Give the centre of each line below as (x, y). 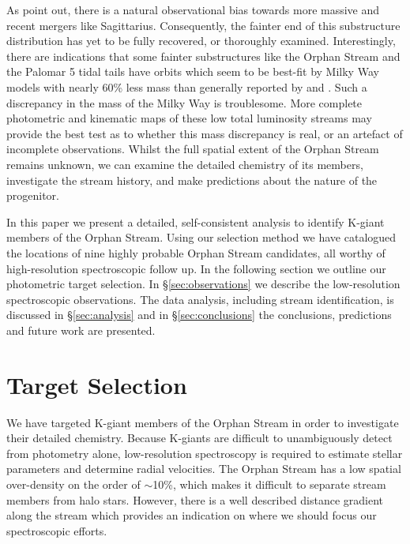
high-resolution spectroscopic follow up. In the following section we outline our (196, 268)
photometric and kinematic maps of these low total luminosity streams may (189, 118)
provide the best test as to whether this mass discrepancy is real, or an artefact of (205, 133)
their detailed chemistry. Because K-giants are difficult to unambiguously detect (199, 438)
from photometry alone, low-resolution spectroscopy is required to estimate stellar (205, 453)
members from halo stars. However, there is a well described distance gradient (195, 499)
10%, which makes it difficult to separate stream (269, 484)
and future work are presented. (81, 330)
